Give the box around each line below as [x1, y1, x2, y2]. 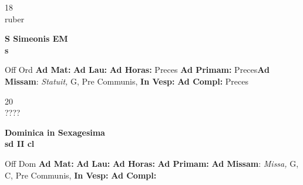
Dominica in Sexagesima [5, 126, 105, 138]
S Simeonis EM [5, 32, 68, 45]
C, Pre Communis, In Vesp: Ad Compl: [5, 169, 157, 181]
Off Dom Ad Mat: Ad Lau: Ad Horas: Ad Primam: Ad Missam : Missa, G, [5, 157, 299, 169]
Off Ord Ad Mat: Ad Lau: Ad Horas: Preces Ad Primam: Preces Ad [5, 63, 270, 76]
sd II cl [5, 137, 35, 150]
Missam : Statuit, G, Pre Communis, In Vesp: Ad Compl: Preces [5, 75, 248, 87]
